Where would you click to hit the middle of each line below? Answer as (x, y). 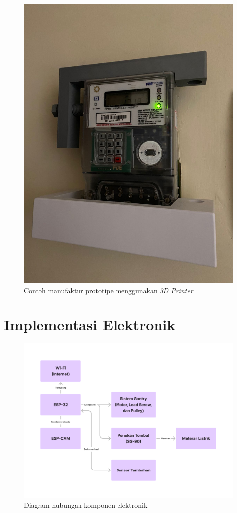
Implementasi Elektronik (90, 324)
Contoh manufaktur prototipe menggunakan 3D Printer (108, 290)
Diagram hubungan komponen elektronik (86, 504)
